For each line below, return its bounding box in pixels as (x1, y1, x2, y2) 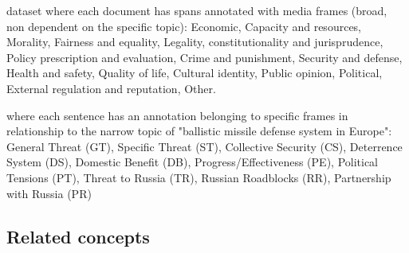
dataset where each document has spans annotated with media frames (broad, (6, 2, 387, 18)
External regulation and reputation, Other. (6, 80, 216, 96)
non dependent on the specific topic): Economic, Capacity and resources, (6, 18, 362, 34)
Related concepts (6, 224, 150, 248)
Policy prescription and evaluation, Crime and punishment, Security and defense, (6, 49, 403, 65)
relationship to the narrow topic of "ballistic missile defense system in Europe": (6, 123, 392, 139)
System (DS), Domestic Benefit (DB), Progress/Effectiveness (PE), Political (6, 154, 379, 170)
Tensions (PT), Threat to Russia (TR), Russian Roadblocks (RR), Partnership (6, 169, 391, 185)
